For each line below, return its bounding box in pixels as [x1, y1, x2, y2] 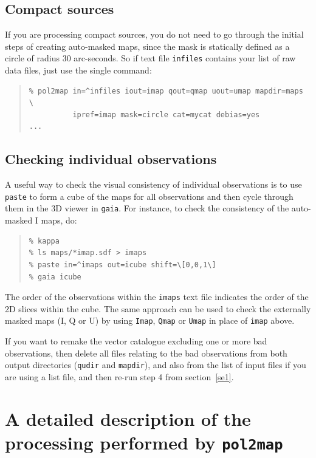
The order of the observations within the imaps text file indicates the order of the [5, 290, 309, 303]
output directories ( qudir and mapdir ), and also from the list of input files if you [5, 358, 306, 371]
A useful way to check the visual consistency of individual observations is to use [5, 178, 302, 191]
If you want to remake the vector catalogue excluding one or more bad [5, 335, 267, 347]
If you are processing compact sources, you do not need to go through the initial [5, 28, 304, 41]
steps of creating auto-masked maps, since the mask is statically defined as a [5, 39, 290, 52]
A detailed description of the [5, 406, 251, 431]
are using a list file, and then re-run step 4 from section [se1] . [5, 370, 234, 383]
